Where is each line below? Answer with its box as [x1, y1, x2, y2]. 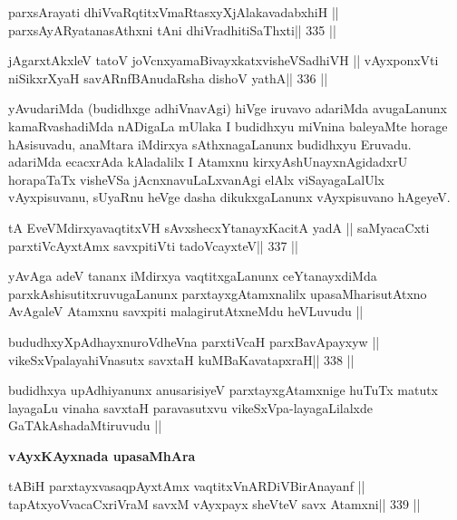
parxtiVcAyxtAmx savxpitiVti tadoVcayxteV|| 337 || [8, 236, 298, 255]
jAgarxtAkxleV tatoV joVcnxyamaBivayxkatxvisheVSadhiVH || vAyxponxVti [8, 51, 439, 70]
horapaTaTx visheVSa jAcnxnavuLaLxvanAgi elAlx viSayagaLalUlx [8, 169, 384, 188]
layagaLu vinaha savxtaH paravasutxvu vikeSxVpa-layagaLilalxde [8, 398, 373, 417]
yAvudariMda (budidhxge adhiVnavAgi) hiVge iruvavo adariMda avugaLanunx [8, 99, 447, 118]
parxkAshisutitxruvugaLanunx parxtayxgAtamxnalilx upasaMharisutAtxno [8, 284, 427, 303]
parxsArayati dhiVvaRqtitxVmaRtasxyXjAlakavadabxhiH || [8, 3, 339, 21]
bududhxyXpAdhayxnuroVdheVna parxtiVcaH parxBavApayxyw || [8, 332, 380, 351]
